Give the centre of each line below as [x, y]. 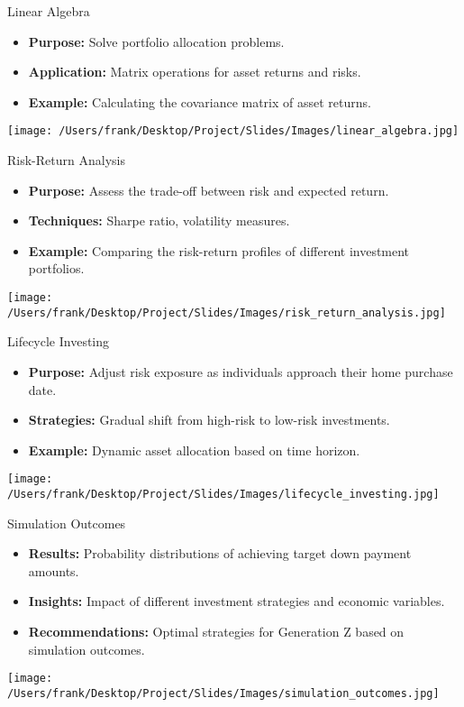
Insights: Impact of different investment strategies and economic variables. [237, 601]
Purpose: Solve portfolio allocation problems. [156, 41]
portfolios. [56, 268]
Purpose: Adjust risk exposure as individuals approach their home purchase [241, 371]
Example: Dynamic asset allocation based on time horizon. [194, 450]
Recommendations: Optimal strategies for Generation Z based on [216, 631]
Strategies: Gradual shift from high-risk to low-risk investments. [209, 420]
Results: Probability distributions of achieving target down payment [220, 553]
